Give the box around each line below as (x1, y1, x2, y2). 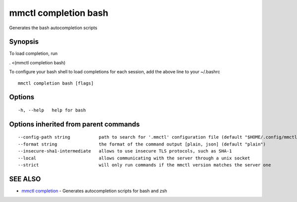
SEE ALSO (9, 175, 41, 183)
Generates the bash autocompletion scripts (9, 25, 98, 31)
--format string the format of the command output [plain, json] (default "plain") (18, 141, 266, 147)
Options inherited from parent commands (9, 120, 140, 128)
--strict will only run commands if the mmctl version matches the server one (18, 162, 271, 168)
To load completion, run (9, 50, 58, 56)
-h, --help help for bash (18, 107, 86, 113)
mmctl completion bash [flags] (18, 80, 94, 86)
